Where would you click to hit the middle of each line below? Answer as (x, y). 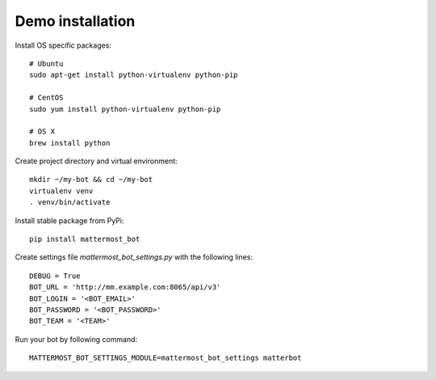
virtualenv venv (61, 191)
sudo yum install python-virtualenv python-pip (125, 109)
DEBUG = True (55, 276)
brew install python (70, 143)
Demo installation (75, 21)
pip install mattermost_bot (85, 239)
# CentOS (46, 98)
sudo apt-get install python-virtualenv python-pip (134, 75)
